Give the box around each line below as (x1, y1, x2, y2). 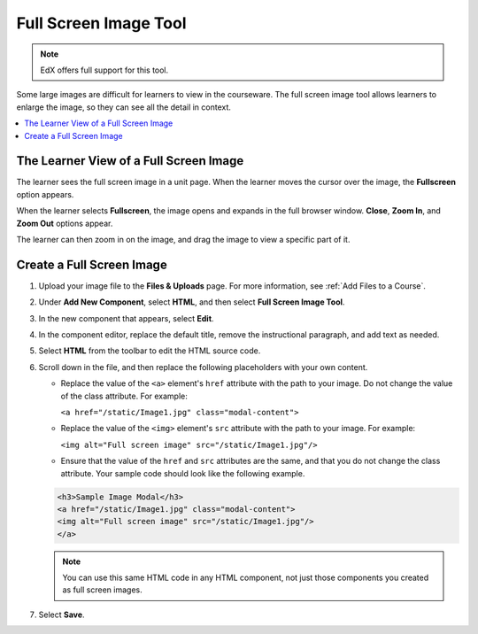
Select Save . (38, 609, 85, 620)
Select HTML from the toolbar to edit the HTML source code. (38, 345, 261, 356)
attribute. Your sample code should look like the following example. (60, 468, 305, 478)
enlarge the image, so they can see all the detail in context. (16, 102, 232, 112)
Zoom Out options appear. (16, 218, 113, 228)
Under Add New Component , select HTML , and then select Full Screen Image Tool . (38, 297, 345, 307)
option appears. (16, 189, 74, 199)
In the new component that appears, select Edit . (38, 313, 214, 323)
